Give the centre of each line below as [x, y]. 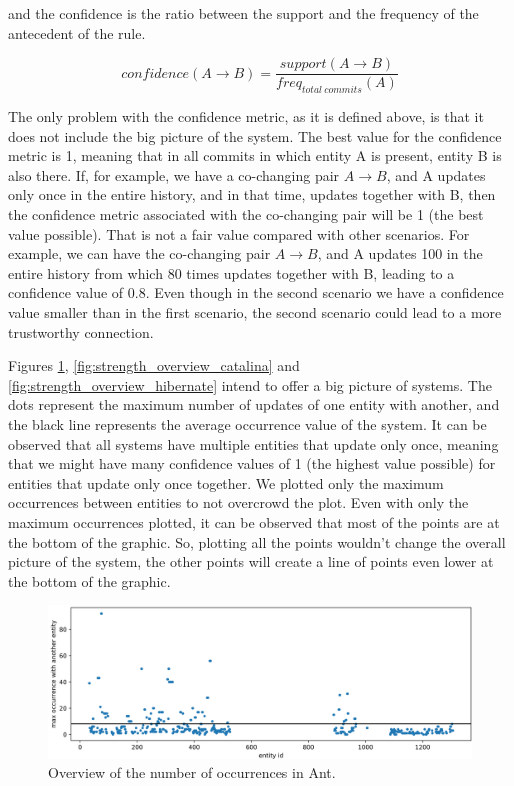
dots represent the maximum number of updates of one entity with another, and [254, 404]
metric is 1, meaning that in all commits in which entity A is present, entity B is [255, 155]
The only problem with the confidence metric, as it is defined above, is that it [246, 116]
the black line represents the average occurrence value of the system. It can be [247, 423]
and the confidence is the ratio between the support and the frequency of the [243, 13]
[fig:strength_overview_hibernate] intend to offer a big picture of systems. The [250, 384]
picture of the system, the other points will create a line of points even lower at [251, 561]
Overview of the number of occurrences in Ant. [192, 772]
